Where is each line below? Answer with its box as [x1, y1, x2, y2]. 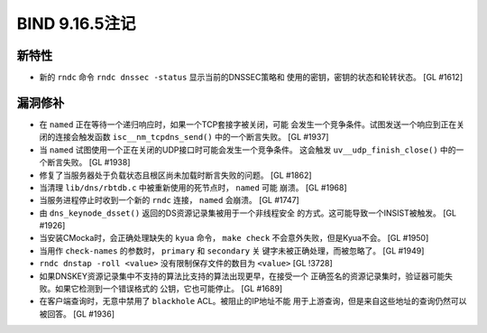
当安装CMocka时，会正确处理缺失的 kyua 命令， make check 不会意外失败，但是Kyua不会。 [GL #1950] [39, 233, 429, 244]
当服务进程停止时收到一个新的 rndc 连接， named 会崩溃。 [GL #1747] [39, 195, 299, 206]
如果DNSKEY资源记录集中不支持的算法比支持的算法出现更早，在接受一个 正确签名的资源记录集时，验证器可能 [39, 271, 446, 282]
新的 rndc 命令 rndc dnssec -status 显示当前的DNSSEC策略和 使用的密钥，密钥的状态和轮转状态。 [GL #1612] [39, 72, 464, 83]
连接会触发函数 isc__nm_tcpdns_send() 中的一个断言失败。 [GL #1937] [54, 132, 329, 143]
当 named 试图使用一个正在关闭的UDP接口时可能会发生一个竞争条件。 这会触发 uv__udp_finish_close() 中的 [39, 144, 456, 155]
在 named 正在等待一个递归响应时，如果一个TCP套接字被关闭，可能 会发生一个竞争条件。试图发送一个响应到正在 [39, 118, 457, 130]
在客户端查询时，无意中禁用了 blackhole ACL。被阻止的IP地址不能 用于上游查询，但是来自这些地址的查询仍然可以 [39, 296, 467, 307]
